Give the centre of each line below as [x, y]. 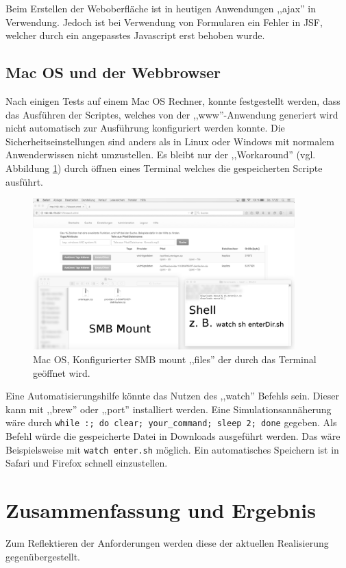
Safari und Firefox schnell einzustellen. [87, 463]
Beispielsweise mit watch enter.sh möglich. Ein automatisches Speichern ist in [172, 449]
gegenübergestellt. [43, 556]
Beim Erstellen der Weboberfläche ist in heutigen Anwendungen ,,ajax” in [161, 8]
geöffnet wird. [62, 372]
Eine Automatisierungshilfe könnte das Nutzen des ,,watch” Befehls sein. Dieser [172, 396]
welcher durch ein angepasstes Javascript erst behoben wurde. [135, 35]
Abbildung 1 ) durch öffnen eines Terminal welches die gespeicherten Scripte [164, 168]
